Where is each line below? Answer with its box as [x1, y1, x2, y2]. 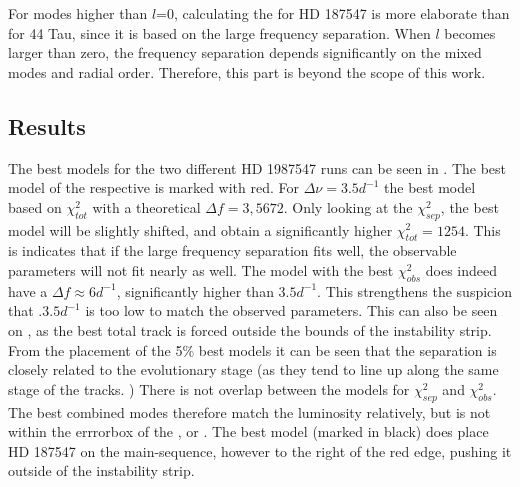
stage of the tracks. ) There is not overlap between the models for [8, 378, 410, 399]
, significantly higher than [116, 280, 274, 301]
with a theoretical [92, 196, 201, 217]
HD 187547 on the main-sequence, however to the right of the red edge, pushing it [8, 440, 512, 461]
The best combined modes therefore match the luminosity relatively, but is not [8, 401, 491, 422]
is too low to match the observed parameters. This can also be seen [85, 300, 498, 321]
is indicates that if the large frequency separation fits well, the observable [8, 240, 457, 261]
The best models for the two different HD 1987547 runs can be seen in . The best [8, 157, 507, 178]
